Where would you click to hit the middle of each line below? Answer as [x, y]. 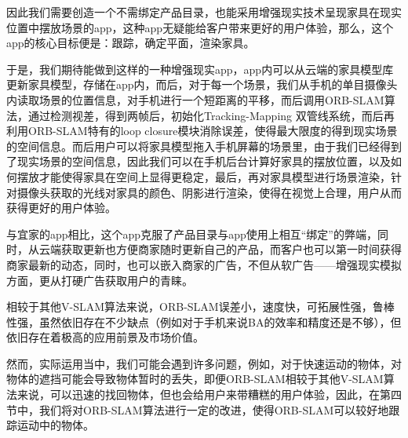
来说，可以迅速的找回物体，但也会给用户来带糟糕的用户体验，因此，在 [198, 394]
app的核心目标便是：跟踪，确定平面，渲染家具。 [131, 43]
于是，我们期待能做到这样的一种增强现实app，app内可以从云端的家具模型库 [200, 69]
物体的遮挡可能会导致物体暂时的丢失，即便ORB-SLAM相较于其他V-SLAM [195, 379]
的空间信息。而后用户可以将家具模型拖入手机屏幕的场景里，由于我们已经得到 [204, 146]
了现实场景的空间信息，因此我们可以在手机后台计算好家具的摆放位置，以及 [199, 161]
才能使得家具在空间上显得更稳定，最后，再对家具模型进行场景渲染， [215, 176]
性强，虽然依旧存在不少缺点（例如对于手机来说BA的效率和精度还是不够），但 [204, 321]
